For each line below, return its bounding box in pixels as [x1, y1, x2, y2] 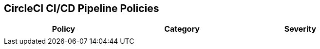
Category [164, 24, 200, 34]
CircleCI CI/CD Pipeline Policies [4, 2, 159, 14]
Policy [52, 24, 75, 34]
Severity [284, 24, 317, 34]
